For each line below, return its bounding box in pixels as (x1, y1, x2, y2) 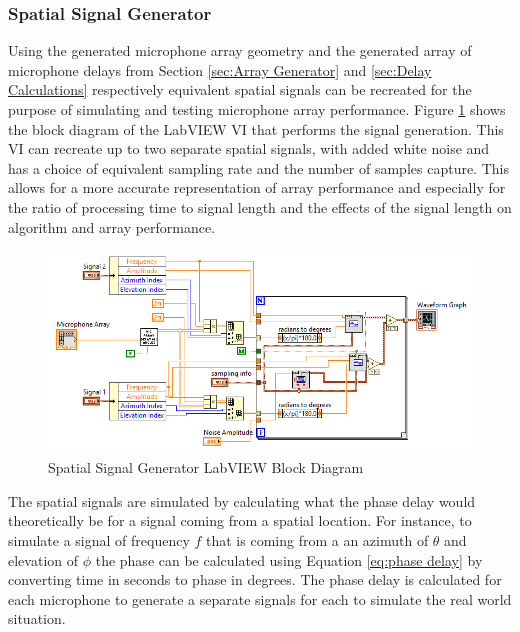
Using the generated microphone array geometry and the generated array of (8, 40, 472, 61)
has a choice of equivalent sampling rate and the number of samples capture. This (8, 157, 509, 178)
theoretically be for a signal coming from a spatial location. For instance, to (8, 510, 472, 531)
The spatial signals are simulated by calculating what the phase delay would (8, 490, 476, 511)
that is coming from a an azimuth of (206, 529, 429, 550)
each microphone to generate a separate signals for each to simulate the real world (8, 588, 512, 609)
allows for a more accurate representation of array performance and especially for (8, 177, 506, 198)
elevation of (8, 549, 78, 570)
